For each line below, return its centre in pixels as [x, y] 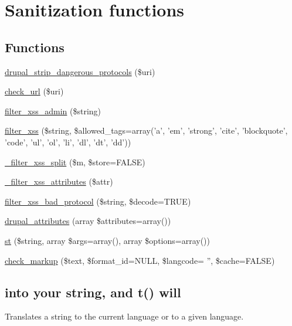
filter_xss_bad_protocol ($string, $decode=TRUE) [98, 201]
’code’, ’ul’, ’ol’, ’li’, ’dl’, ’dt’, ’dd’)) [68, 142]
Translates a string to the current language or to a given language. [124, 316]
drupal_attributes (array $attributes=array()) [88, 221]
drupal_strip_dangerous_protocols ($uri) [80, 71]
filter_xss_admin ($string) [53, 111]
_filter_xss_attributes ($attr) [59, 181]
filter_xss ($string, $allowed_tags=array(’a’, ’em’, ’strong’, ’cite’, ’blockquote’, [146, 130]
